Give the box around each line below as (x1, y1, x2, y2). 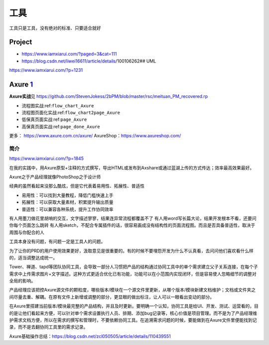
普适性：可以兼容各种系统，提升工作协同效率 (21, 206, 114, 212)
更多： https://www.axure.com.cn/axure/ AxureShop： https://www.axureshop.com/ (9, 133, 181, 139)
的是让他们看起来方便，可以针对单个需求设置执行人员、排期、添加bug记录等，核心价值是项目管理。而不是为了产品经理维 (9, 310, 258, 316)
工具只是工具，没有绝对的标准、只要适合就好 (9, 25, 101, 31)
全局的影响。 (9, 278, 36, 284)
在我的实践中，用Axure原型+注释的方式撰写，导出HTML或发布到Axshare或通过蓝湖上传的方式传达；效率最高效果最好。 (9, 165, 255, 171)
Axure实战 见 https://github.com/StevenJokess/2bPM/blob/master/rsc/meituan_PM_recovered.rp (9, 93, 208, 99)
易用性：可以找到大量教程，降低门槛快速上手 (21, 192, 114, 198)
